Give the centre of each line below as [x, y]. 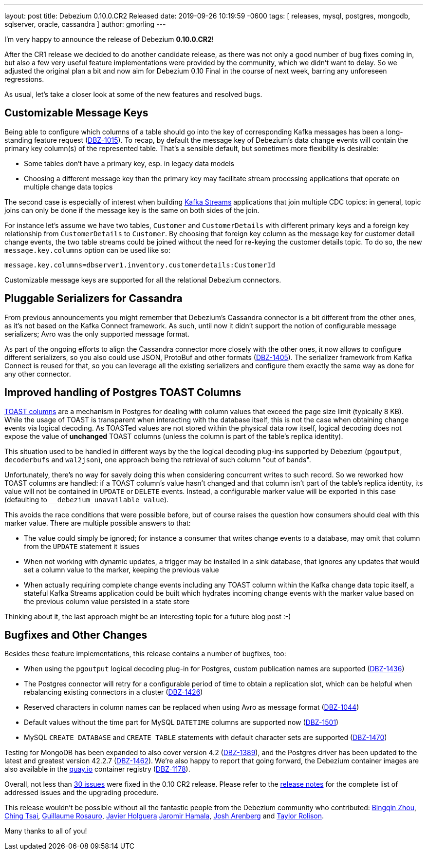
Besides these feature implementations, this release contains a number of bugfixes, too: [145, 654]
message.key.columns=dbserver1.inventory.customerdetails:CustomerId [140, 265]
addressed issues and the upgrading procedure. [82, 793]
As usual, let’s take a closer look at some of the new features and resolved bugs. [133, 94]
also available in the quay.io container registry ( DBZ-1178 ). [97, 769]
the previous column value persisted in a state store [107, 601]
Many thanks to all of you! [46, 831]
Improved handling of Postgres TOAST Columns [123, 393]
